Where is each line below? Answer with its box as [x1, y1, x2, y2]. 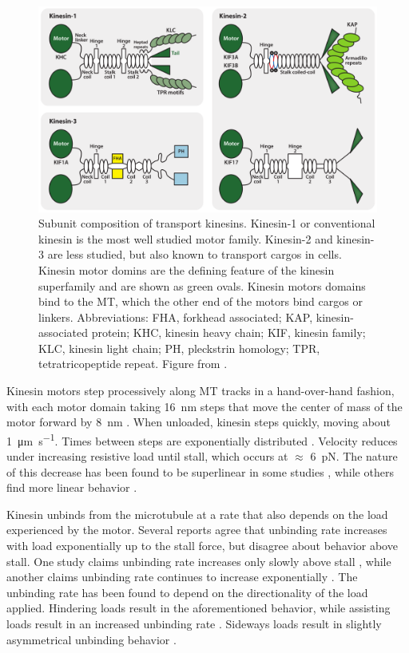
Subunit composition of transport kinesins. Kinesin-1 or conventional [38, 215, 375, 232]
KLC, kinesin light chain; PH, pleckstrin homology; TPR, [38, 339, 320, 356]
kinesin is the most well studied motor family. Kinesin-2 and [38, 230, 333, 247]
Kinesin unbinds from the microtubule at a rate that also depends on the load [6, 505, 388, 522]
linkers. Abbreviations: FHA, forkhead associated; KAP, [38, 308, 313, 325]
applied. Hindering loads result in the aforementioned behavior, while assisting [6, 600, 391, 616]
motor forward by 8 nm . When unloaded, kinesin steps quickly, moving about [6, 414, 391, 430]
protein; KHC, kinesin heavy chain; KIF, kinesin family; [91, 324, 366, 341]
